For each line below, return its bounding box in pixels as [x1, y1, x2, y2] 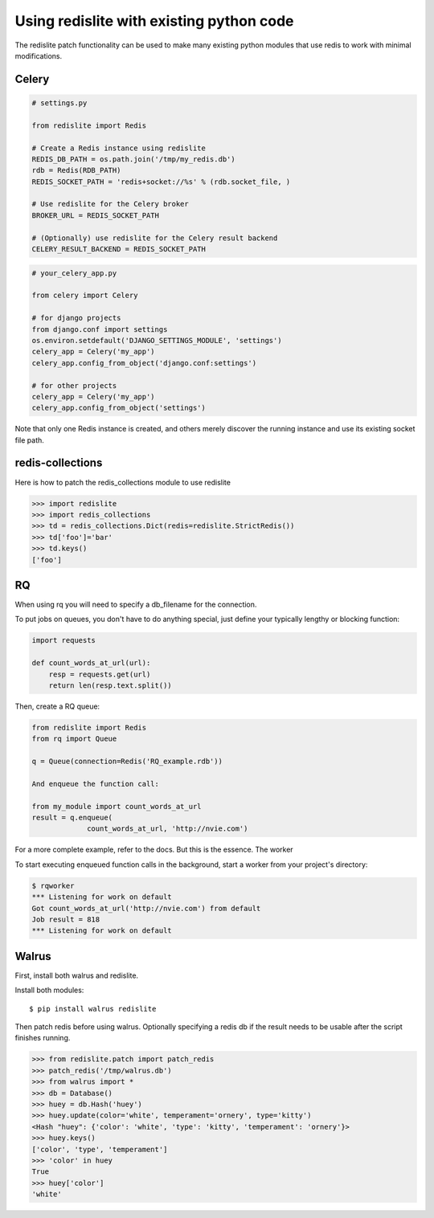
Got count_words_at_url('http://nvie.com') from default [31, 904, 261, 913]
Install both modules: [14, 985, 84, 995]
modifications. [14, 51, 63, 60]
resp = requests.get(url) [48, 669, 151, 679]
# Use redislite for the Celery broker [31, 199, 189, 209]
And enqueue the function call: [31, 779, 160, 788]
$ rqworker [31, 881, 75, 890]
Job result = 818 [31, 914, 100, 924]
